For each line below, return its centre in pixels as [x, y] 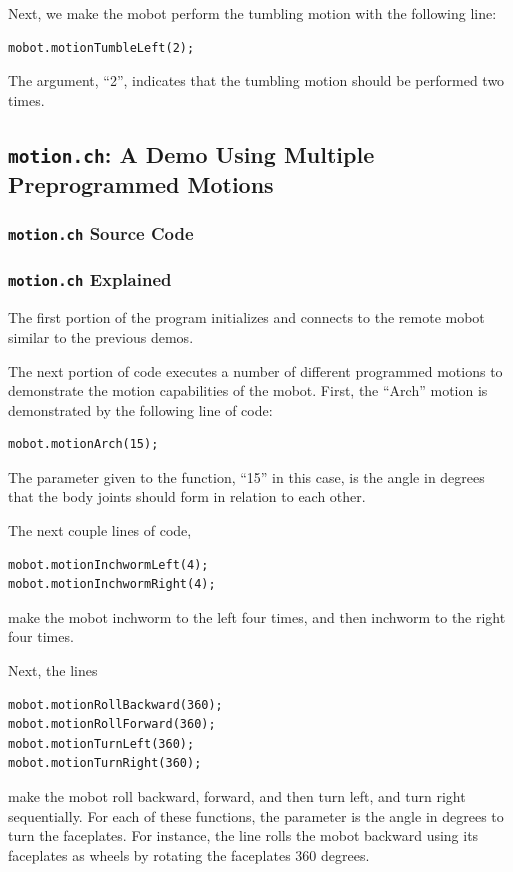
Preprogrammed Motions [141, 183]
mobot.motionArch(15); [83, 444]
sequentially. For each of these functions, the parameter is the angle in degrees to [256, 815]
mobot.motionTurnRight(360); [105, 763]
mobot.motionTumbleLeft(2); [101, 47]
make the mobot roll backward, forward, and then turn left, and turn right [237, 796]
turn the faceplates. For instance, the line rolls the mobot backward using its [243, 835]
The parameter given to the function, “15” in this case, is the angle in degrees [246, 476]
